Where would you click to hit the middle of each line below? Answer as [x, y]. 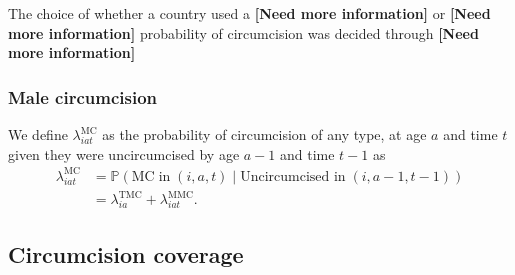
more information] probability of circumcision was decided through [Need [243, 32]
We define [38, 134]
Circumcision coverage [126, 254]
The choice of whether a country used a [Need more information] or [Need [249, 13]
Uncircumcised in [293, 176]
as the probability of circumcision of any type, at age [264, 134]
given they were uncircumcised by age [124, 153]
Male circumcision [83, 96]
